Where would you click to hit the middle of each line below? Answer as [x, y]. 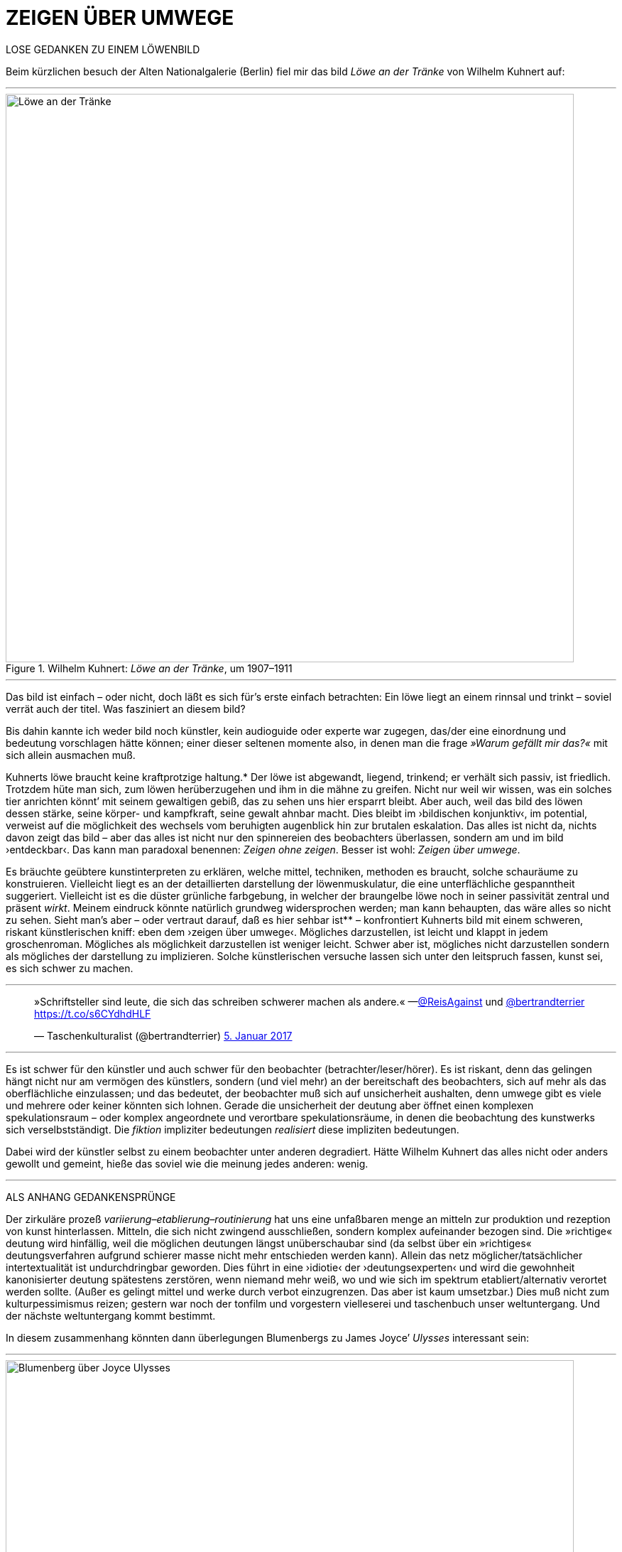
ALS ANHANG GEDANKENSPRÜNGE [91, 1197]
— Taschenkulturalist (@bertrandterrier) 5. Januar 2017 [163, 1035]
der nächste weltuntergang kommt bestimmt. [111, 1315]
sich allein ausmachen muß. [71, 755]
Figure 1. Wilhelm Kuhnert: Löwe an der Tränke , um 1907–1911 [149, 668]
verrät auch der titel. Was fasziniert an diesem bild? [126, 708]
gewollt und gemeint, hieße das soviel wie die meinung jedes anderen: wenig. [187, 1163]
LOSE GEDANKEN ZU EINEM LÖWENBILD [103, 49]
